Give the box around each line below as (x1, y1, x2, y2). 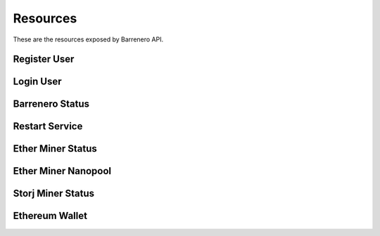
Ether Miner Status (13, 143, 98, 155)
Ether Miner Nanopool (13, 165, 112, 177)
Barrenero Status (13, 98, 90, 110)
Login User (13, 76, 62, 88)
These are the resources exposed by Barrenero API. (13, 35, 164, 44)
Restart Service (13, 120, 83, 133)
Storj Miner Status (13, 188, 95, 199)
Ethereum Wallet (13, 210, 88, 222)
